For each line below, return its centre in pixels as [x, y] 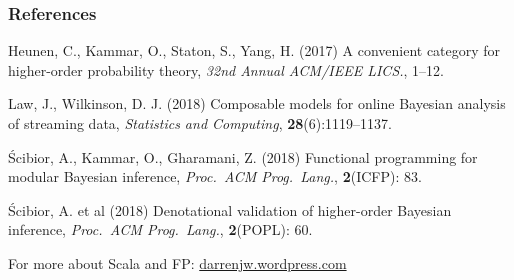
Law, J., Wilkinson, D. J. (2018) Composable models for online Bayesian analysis [257, 103]
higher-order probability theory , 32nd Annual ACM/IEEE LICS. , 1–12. [226, 69]
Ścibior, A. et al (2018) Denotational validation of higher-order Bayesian [230, 209]
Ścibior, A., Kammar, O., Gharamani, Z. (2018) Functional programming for [243, 156]
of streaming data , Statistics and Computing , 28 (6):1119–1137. [200, 123]
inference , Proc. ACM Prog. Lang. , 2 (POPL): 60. [160, 229]
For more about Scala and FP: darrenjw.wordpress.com [177, 262]
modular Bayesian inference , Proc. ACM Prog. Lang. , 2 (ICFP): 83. [215, 176]
